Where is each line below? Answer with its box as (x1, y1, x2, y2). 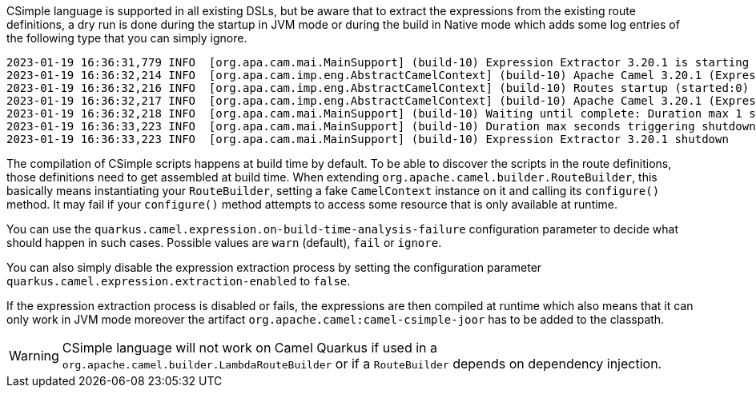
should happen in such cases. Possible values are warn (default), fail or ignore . (6, 236, 442, 249)
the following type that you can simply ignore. (6, 31, 247, 45)
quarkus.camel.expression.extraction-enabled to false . (6, 274, 351, 288)
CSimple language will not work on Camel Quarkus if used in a (62, 340, 438, 356)
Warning (9, 348, 59, 364)
